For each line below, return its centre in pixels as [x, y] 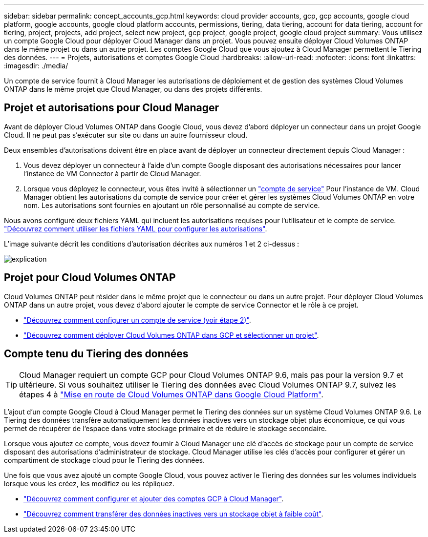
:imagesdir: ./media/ [36, 66]
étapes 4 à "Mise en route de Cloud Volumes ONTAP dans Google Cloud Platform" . [171, 394]
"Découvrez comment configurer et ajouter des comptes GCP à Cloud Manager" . [154, 498]
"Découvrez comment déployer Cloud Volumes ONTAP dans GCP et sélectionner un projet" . [171, 335]
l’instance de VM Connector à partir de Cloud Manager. [112, 173]
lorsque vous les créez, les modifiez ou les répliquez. [89, 483]
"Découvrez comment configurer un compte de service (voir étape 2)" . [137, 320]
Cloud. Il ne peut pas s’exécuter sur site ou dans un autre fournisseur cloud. [126, 135]
